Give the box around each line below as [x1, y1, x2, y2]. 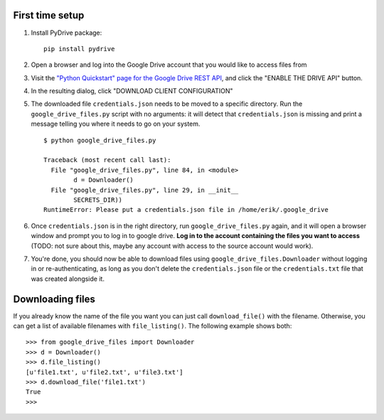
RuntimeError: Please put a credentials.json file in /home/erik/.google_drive [43, 206, 329, 214]
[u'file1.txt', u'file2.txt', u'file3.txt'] [26, 368, 184, 376]
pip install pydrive [43, 45, 115, 53]
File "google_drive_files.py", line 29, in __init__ [50, 185, 239, 194]
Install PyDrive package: [31, 28, 102, 37]
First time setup [13, 9, 85, 21]
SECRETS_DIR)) [73, 195, 123, 204]
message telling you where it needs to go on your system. [31, 119, 201, 128]
